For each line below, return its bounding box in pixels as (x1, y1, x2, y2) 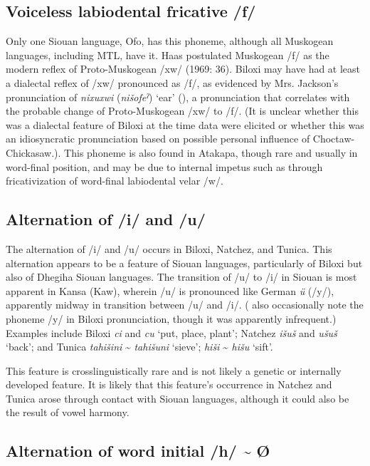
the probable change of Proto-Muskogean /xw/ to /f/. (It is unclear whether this (6, 103, 359, 118)
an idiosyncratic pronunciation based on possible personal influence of (6, 131, 310, 146)
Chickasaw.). (6, 145, 61, 160)
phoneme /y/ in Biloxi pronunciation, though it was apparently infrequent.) (6, 311, 337, 326)
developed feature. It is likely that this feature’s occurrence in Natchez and (6, 377, 332, 392)
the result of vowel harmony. (6, 405, 129, 420)
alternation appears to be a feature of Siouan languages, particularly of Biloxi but (6, 255, 363, 270)
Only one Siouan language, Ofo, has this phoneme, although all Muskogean (6, 33, 334, 48)
